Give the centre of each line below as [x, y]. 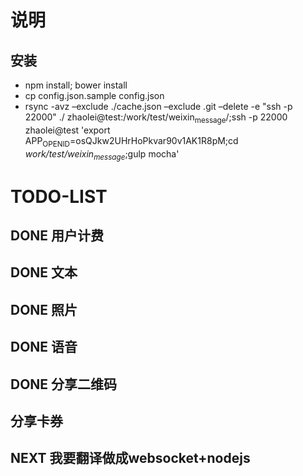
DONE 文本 [44, 272]
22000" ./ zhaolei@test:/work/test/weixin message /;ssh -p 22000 [156, 118]
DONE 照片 [44, 309]
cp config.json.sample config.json [94, 95]
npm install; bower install [76, 85]
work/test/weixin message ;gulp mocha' [102, 154]
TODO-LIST [59, 196]
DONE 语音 [44, 347]
